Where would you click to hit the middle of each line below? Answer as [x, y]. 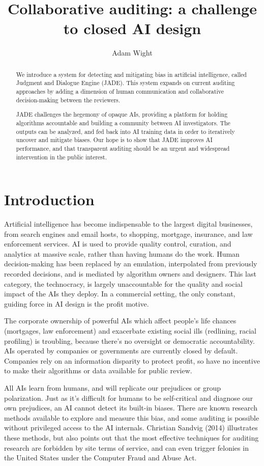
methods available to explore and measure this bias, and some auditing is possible [132, 417]
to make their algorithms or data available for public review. [98, 371]
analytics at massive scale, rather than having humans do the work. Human [122, 253]
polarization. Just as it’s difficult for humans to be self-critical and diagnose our [128, 398]
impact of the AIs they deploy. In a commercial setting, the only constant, [120, 294]
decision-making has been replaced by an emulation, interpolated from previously [131, 264]
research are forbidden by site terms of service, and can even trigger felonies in [126, 447]
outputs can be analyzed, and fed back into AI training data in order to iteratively [125, 131]
